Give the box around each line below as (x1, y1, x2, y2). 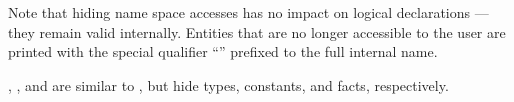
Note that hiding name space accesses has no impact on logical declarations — (8, 2, 489, 22)
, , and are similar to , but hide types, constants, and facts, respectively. (8, 74, 449, 95)
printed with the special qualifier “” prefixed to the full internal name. (8, 41, 438, 62)
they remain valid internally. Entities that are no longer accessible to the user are (8, 21, 506, 42)
